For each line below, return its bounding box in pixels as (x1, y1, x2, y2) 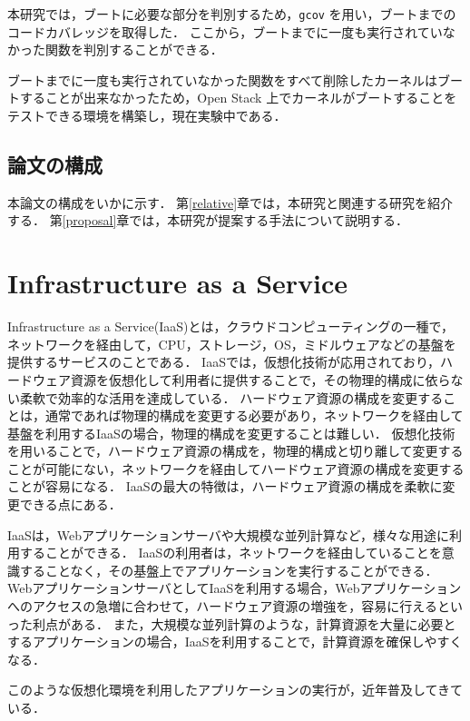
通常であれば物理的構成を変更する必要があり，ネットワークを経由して (44, 406, 464, 425)
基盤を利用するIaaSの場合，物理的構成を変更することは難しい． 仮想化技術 (7, 423, 455, 442)
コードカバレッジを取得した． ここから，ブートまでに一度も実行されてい (7, 22, 443, 41)
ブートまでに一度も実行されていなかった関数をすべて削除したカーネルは (7, 70, 438, 89)
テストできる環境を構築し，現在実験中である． (7, 106, 287, 125)
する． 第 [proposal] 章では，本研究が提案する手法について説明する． (7, 211, 408, 230)
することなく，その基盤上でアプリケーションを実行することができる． (19, 560, 438, 579)
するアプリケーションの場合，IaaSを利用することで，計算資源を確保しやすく (7, 632, 463, 651)
